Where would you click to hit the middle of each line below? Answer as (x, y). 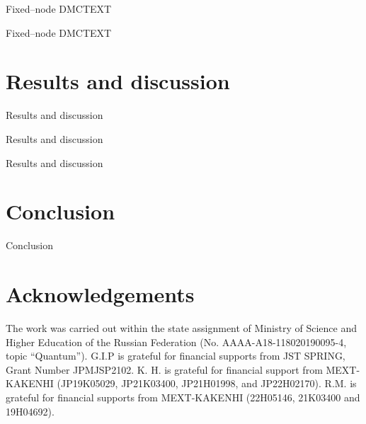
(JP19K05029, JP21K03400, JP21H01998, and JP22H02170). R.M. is (207, 383)
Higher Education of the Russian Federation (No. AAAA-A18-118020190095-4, (176, 342)
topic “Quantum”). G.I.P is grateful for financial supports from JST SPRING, (176, 356)
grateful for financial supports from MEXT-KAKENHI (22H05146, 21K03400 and (183, 397)
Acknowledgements (100, 294)
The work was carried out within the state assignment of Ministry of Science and (181, 327)
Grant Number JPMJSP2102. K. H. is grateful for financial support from (164, 369)
